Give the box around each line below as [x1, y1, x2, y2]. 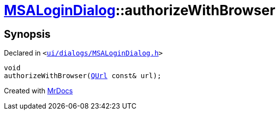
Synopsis [4, 28, 51, 40]
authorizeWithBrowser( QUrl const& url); [4, 72, 162, 80]
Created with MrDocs [4, 86, 73, 95]
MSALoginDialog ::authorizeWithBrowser [4, 2, 276, 19]
